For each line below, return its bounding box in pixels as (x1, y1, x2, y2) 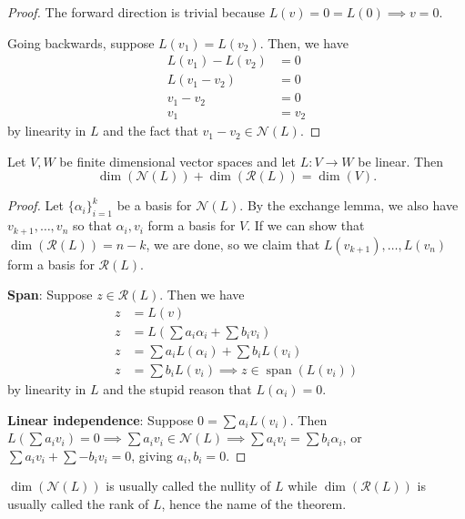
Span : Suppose (7, 285, 93, 304)
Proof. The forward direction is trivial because (7, 3, 265, 21)
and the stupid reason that (103, 379, 252, 398)
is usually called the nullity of (106, 476, 271, 495)
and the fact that (103, 121, 198, 140)
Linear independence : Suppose (7, 410, 194, 429)
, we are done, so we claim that (146, 234, 320, 253)
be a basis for (116, 196, 192, 215)
